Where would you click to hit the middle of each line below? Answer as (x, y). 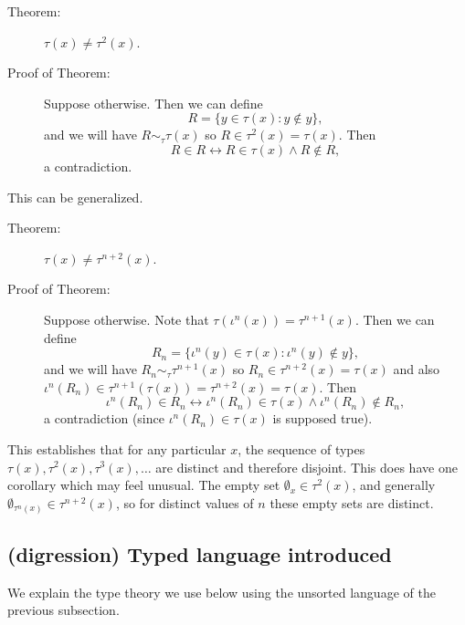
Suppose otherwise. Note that (127, 319)
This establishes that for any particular (117, 448)
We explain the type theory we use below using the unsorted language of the (222, 592)
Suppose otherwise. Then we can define (153, 103)
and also (417, 369)
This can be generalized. (75, 197)
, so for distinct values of (185, 502)
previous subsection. (63, 610)
